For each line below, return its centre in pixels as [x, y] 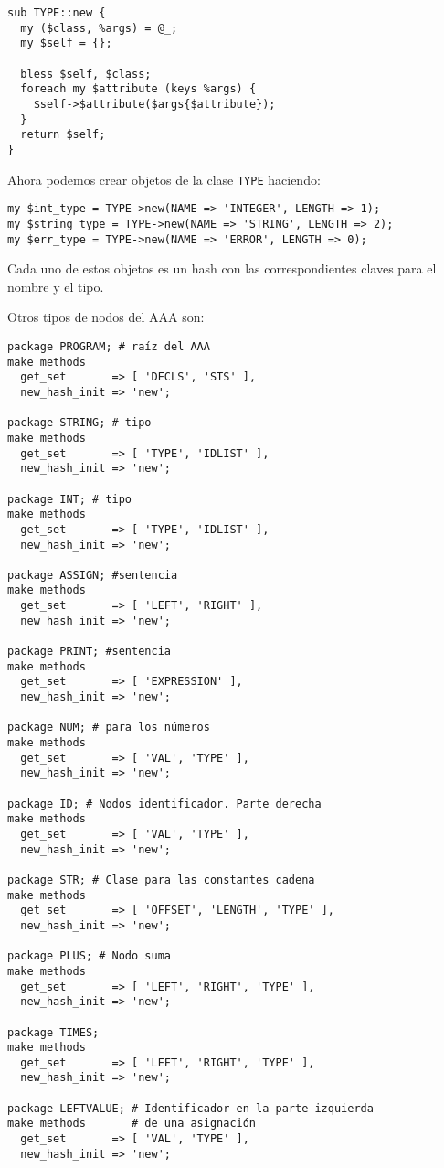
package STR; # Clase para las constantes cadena [161, 879]
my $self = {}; [66, 43]
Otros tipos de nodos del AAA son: [106, 317]
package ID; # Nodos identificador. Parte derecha [164, 804]
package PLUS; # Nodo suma [89, 956]
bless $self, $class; [86, 74]
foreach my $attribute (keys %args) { [138, 89]
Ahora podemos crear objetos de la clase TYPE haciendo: [164, 179]
